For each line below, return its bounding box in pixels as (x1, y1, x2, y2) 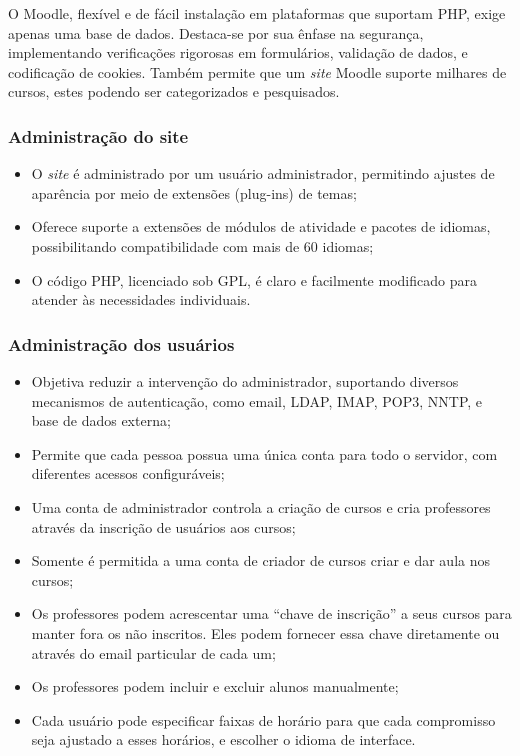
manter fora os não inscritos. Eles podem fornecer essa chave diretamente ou (31, 622, 500, 643)
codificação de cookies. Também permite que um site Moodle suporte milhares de (8, 61, 507, 82)
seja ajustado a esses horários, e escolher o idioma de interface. (31, 729, 416, 750)
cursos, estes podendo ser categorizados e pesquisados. (8, 81, 340, 102)
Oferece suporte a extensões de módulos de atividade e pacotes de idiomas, (31, 216, 491, 237)
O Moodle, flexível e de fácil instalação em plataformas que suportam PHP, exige (8, 3, 506, 23)
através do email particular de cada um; (31, 642, 276, 663)
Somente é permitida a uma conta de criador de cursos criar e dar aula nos (31, 550, 490, 571)
